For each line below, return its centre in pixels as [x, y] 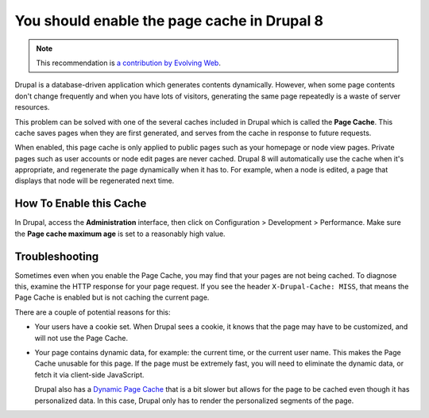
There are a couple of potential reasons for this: [93, 312]
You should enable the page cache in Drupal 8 [169, 21]
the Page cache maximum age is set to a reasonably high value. [120, 234]
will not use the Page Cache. [81, 338]
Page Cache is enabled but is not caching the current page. [112, 297]
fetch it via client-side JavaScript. [89, 374]
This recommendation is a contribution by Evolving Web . [129, 63]
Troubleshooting [57, 256]
